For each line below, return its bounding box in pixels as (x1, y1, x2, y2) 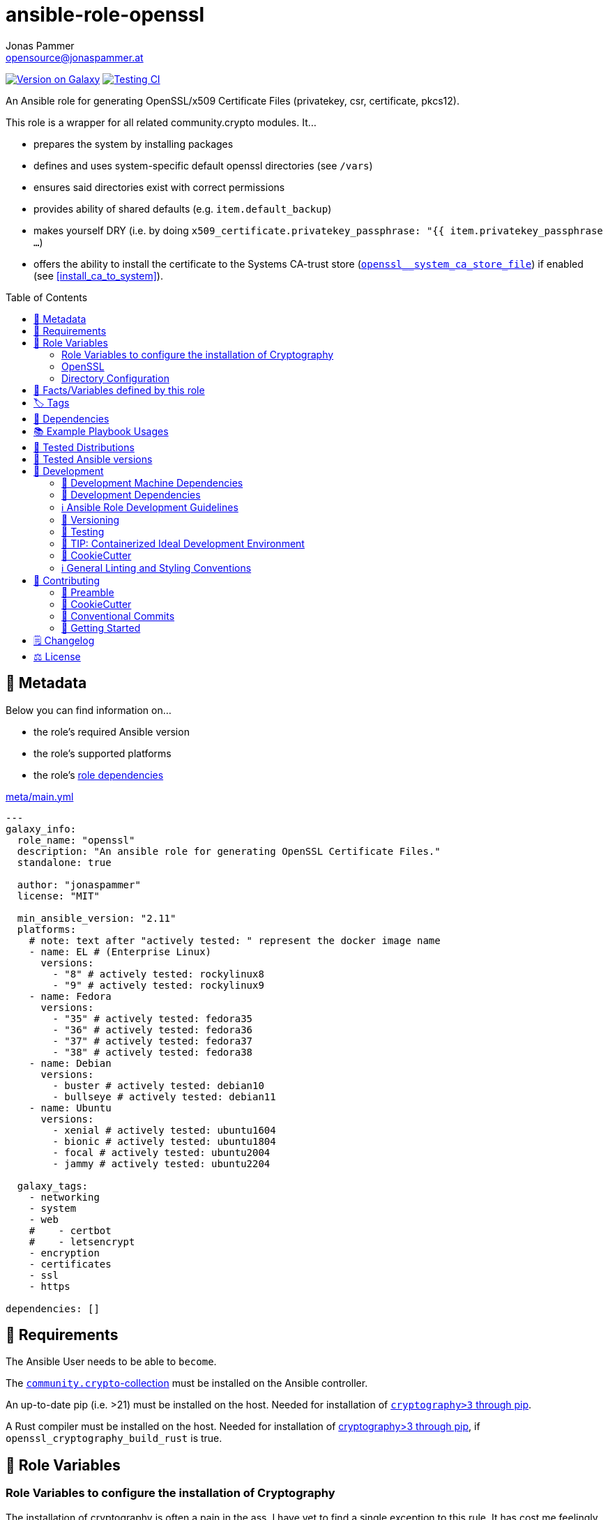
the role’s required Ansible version (33, 725, 190, 738)
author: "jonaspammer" (17, 879, 141, 890)
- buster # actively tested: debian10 (52, 1079, 264, 1091)
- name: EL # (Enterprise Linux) (29, 945, 212, 957)
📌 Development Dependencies (61, 488, 201, 501)
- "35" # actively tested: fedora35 (52, 1012, 253, 1024)
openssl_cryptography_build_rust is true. (6, 1432, 222, 1445)
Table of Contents (6, 291, 88, 303)
